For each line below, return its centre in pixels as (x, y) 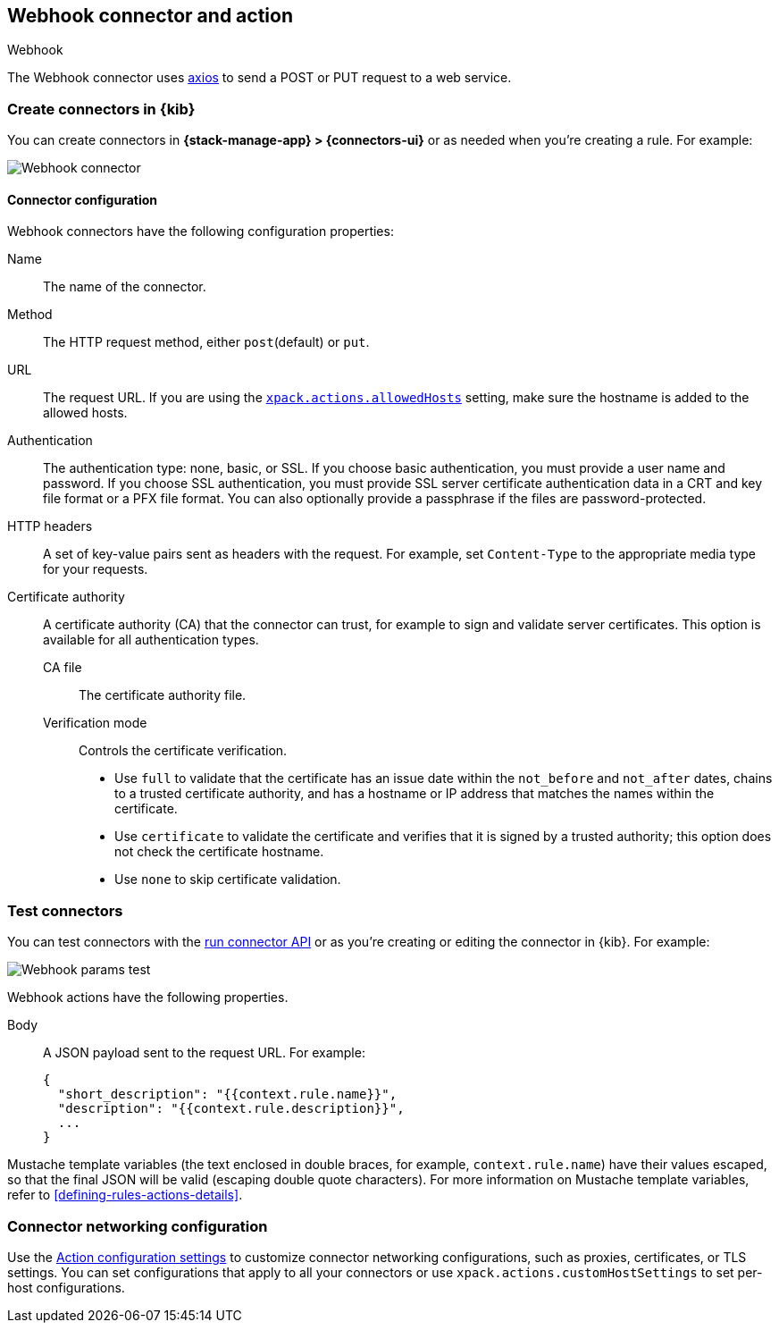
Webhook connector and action (150, 16)
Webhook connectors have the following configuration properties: (201, 231)
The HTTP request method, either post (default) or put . (206, 342)
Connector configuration (82, 199)
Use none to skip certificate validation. (228, 880)
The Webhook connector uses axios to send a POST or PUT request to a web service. (260, 78)
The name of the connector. (125, 287)
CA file (63, 668)
